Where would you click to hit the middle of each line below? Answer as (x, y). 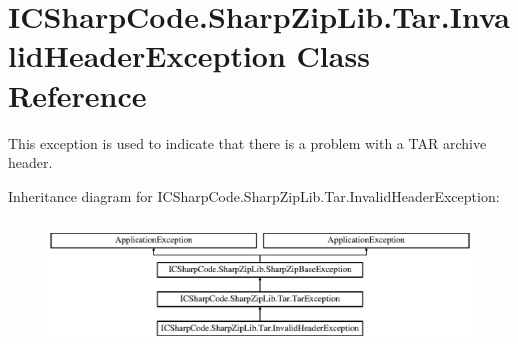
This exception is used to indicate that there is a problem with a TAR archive (247, 142)
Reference (77, 94)
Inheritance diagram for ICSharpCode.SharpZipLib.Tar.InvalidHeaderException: (254, 195)
